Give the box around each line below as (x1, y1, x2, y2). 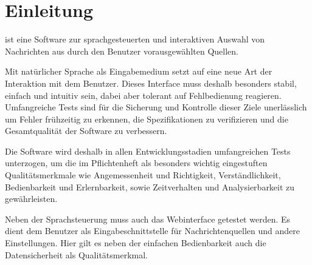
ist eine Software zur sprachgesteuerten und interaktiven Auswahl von (5, 33, 265, 45)
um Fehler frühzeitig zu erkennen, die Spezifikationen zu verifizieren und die (5, 112, 288, 125)
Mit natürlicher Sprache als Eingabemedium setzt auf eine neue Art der (5, 65, 272, 78)
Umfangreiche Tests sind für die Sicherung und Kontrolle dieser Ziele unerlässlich (5, 101, 307, 113)
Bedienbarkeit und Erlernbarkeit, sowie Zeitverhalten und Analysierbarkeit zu (5, 180, 295, 193)
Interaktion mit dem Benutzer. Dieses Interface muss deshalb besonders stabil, (5, 76, 297, 89)
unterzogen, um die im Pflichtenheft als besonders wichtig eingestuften (5, 156, 268, 169)
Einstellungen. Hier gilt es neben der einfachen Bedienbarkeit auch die (5, 236, 266, 249)
